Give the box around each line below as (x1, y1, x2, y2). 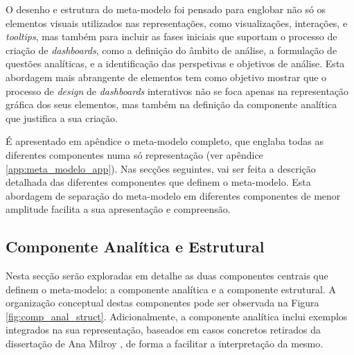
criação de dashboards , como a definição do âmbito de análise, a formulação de (6, 42, 337, 57)
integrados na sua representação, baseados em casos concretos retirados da (6, 322, 321, 337)
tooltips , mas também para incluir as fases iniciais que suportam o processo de (6, 29, 337, 44)
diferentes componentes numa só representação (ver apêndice (6, 147, 263, 162)
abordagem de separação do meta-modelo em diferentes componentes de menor (6, 188, 341, 202)
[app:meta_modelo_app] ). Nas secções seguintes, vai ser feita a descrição (6, 161, 316, 175)
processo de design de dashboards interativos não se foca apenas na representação (6, 83, 349, 98)
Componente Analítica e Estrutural (6, 236, 265, 257)
